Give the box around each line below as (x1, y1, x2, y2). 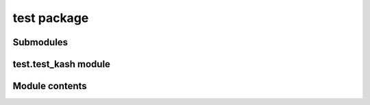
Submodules (12, 36, 69, 48)
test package (12, 10, 89, 25)
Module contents (12, 80, 87, 92)
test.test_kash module (12, 58, 111, 70)
